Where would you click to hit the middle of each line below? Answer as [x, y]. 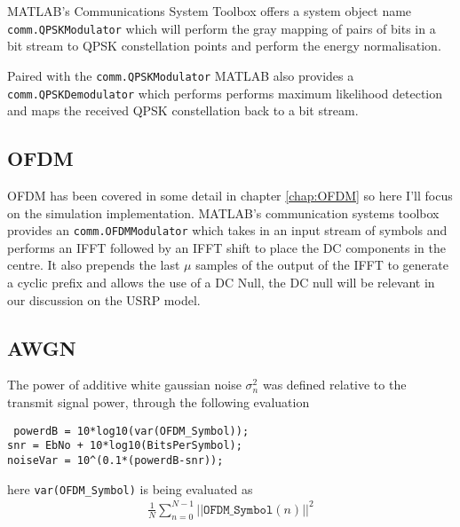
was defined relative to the [334, 385]
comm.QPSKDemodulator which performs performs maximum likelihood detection [225, 93]
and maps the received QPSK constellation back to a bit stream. [183, 110]
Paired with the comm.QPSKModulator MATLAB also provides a [181, 75]
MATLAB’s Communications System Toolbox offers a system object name [210, 11]
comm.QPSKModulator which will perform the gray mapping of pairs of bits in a [222, 28]
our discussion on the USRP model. [104, 299]
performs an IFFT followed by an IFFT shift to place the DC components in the [226, 247]
